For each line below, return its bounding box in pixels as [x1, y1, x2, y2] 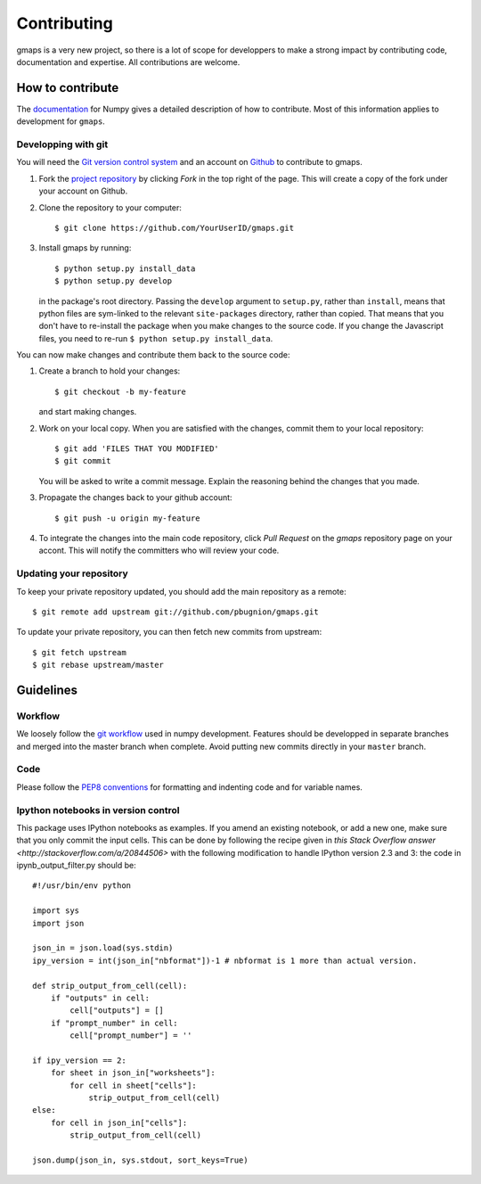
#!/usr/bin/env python [32, 881, 132, 891]
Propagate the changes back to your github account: [38, 492, 232, 503]
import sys [32, 906, 80, 916]
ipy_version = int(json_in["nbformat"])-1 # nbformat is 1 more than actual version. [32, 955, 418, 966]
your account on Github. [38, 185, 128, 196]
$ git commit [54, 456, 111, 466]
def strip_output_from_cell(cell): [32, 981, 188, 991]
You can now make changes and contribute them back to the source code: [16, 349, 290, 360]
